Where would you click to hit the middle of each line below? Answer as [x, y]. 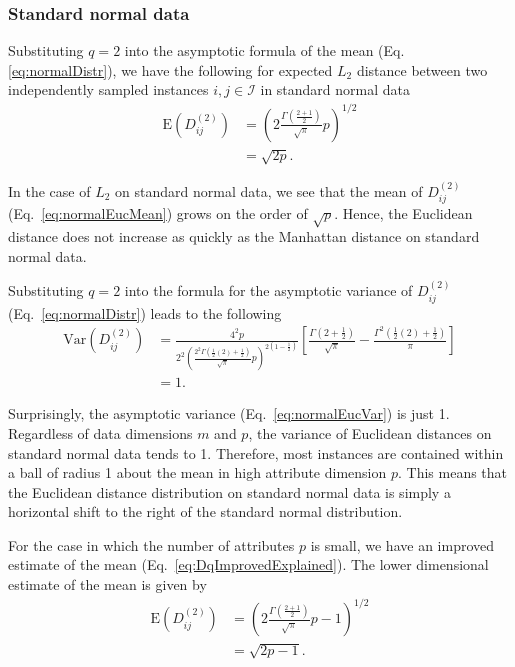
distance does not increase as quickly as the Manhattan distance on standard [244, 236]
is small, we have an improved [402, 544]
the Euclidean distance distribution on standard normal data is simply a [229, 491]
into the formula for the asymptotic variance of [268, 290]
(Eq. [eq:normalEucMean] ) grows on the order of [158, 213]
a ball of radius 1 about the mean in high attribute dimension [197, 472]
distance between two [422, 69]
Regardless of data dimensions [100, 432]
